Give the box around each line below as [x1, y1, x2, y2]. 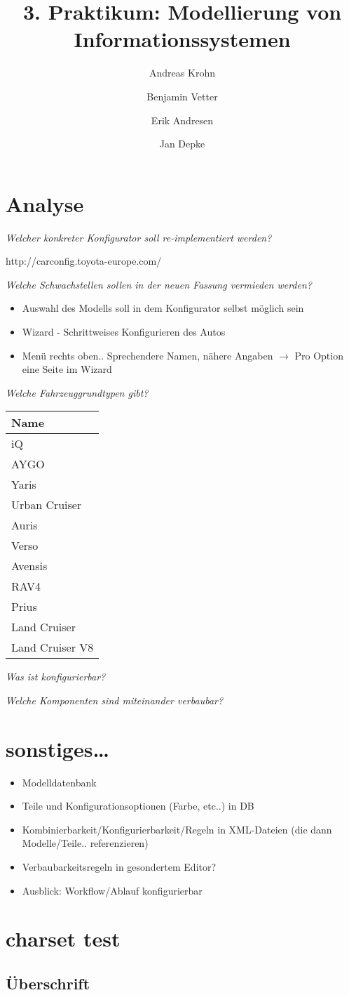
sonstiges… [6, 734, 109, 763]
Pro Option [294, 348, 343, 362]
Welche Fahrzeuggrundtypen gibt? [6, 385, 149, 400]
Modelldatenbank [22, 775, 97, 789]
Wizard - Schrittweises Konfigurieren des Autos [22, 324, 226, 338]
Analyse [6, 189, 84, 218]
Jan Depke [159, 136, 205, 151]
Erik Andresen [151, 112, 214, 127]
